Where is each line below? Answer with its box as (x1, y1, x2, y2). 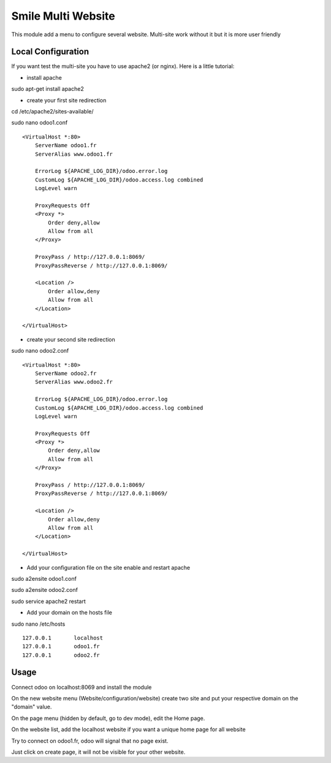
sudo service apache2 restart (11, 597, 86, 605)
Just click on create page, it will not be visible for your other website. (11, 748, 186, 756)
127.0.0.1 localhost (22, 634, 104, 641)
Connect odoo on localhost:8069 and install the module (11, 683, 152, 691)
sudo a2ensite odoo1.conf (11, 575, 77, 582)
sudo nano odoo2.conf (11, 347, 69, 355)
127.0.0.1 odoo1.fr (22, 643, 101, 650)
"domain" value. (11, 703, 52, 711)
